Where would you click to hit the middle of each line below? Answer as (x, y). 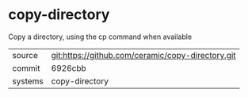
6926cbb (69, 68)
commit (26, 68)
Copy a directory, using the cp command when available (100, 37)
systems (28, 81)
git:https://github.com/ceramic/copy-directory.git (143, 55)
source (25, 55)
